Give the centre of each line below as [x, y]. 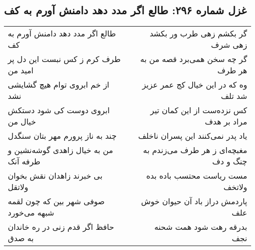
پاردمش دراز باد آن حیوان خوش [194, 201]
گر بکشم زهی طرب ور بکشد [198, 33]
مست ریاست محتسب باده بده [197, 176]
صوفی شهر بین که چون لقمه [56, 201]
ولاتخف [235, 187]
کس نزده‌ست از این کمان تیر [199, 110]
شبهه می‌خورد [31, 213]
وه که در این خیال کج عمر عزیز [195, 85]
